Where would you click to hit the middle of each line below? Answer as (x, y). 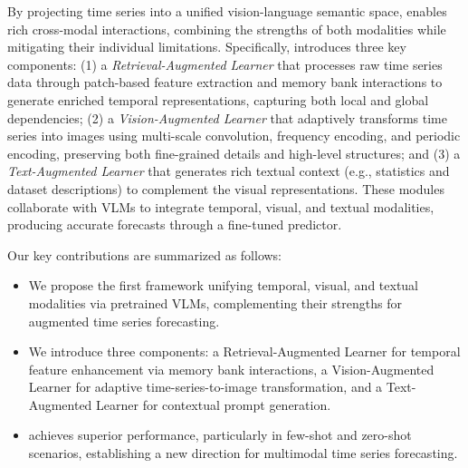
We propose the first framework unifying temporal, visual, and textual (224, 285)
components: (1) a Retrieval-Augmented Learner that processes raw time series (225, 64)
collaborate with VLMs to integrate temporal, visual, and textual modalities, (221, 206)
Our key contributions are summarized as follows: (145, 254)
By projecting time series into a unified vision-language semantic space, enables (227, 11)
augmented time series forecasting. (124, 321)
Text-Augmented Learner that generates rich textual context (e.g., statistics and (229, 171)
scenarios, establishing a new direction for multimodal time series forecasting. (243, 453)
